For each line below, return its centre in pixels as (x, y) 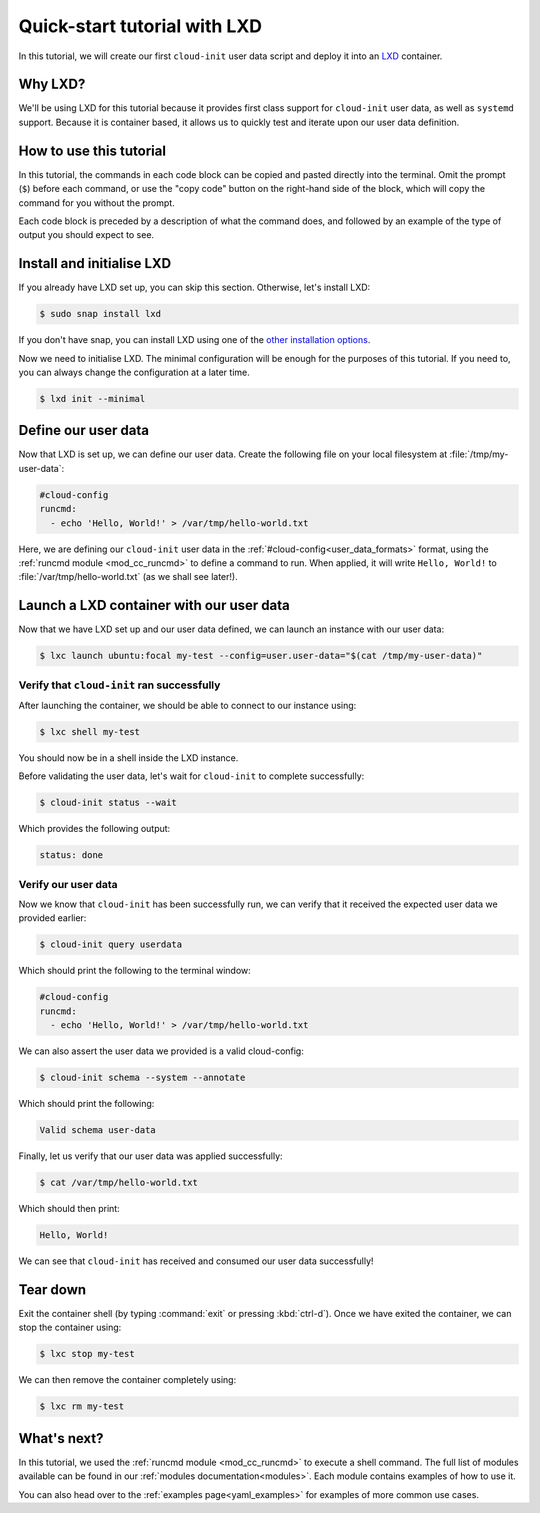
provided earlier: (52, 918)
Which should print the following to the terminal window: (135, 971)
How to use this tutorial (92, 150)
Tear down (52, 1289)
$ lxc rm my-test (82, 1406)
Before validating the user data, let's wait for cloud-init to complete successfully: (191, 776)
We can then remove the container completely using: (127, 1380)
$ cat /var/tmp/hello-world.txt (119, 1183)
